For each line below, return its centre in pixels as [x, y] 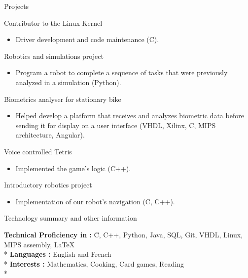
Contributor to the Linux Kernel [53, 23]
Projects [17, 6]
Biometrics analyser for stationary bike [63, 99]
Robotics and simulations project [54, 56]
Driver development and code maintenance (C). [87, 39]
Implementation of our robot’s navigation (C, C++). [95, 201]
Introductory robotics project [48, 185]
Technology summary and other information [71, 218]
